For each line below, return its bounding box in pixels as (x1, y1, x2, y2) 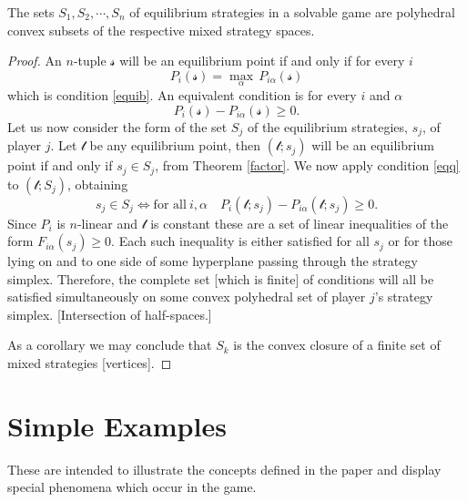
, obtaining (67, 174, 128, 193)
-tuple (73, 51, 107, 70)
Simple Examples (7, 406, 227, 444)
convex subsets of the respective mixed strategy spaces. (7, 20, 315, 39)
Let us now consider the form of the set (7, 117, 228, 136)
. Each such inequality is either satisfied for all (111, 231, 370, 251)
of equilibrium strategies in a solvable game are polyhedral (129, 3, 455, 21)
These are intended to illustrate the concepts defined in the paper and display (7, 459, 442, 478)
